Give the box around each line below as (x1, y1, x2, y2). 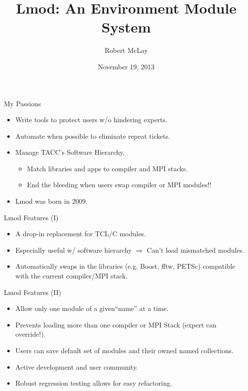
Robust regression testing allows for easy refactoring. (15, 378, 172, 388)
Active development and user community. (15, 361, 138, 372)
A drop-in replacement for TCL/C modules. (15, 228, 146, 239)
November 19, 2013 (98, 61, 155, 71)
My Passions (4, 98, 41, 108)
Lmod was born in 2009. (15, 196, 88, 206)
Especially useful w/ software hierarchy (15, 244, 132, 255)
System (101, 17, 151, 37)
